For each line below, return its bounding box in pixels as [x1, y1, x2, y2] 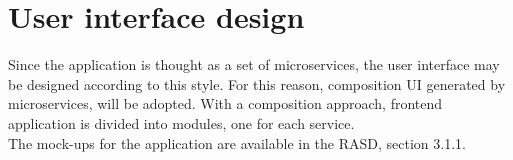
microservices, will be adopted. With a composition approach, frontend [8, 93, 443, 114]
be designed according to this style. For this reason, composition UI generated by [8, 73, 506, 94]
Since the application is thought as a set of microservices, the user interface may [8, 54, 500, 75]
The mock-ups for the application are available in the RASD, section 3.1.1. [8, 132, 466, 153]
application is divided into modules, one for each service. [8, 112, 355, 133]
